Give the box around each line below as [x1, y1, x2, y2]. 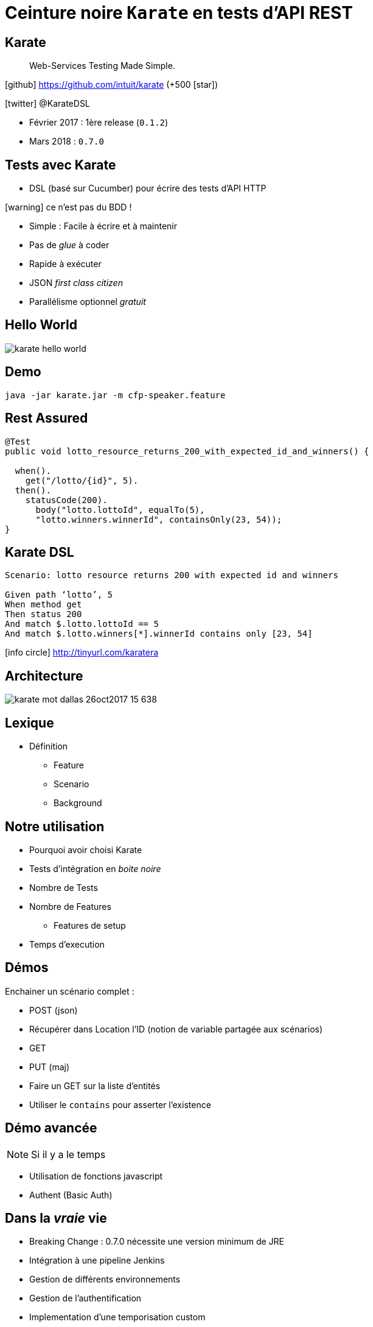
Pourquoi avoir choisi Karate [29, 844, 142, 855]
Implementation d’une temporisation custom [29, 1312, 206, 1323]
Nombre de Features [29, 901, 111, 912]
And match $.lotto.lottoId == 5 [5, 619, 159, 629]
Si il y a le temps [31, 1148, 106, 1161]
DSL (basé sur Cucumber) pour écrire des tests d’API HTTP [29, 183, 267, 194]
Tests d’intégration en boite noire [29, 863, 161, 874]
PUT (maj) [29, 1061, 70, 1072]
